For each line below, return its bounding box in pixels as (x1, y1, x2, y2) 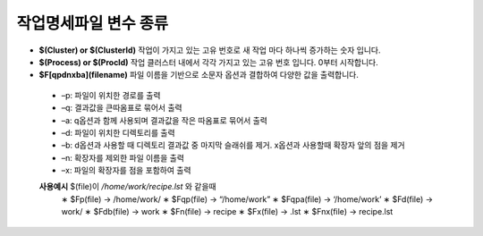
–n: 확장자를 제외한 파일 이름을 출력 (61, 152, 185, 163)
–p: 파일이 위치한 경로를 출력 (61, 89, 161, 100)
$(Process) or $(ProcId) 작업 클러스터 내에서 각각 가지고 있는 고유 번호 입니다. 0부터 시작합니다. (38, 56, 379, 67)
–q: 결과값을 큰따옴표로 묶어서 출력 (61, 103, 182, 114)
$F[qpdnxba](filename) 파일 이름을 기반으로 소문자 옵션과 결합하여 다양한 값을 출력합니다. (38, 70, 360, 80)
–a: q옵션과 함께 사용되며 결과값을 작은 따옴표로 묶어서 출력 (61, 114, 268, 125)
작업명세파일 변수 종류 (16, 13, 169, 33)
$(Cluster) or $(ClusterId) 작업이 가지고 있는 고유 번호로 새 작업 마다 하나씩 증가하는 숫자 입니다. (38, 45, 381, 55)
